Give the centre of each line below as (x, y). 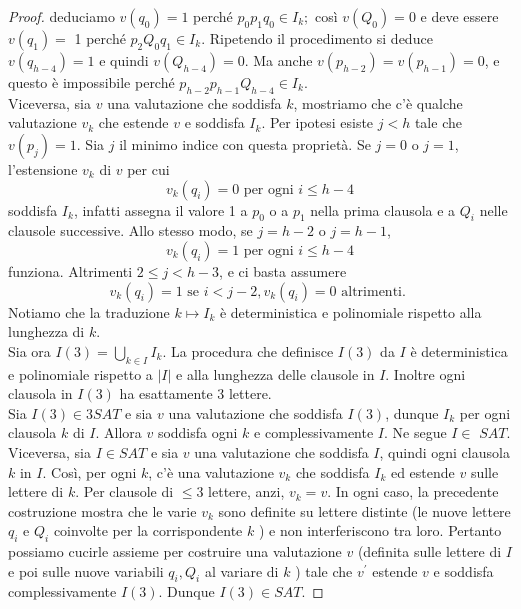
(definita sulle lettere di (429, 551)
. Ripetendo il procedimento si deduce (317, 38)
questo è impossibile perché (91, 82)
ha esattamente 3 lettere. (195, 393)
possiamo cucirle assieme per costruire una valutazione (175, 551)
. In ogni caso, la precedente (413, 491)
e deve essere (459, 16)
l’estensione (43, 168)
